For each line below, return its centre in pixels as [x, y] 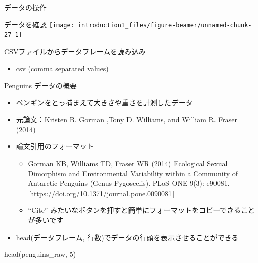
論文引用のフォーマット [55, 146]
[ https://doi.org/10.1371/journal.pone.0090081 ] [101, 193]
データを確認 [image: [39, 24]
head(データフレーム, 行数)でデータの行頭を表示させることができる [127, 237]
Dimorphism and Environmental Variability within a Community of [133, 173]
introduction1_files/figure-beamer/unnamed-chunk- [165, 25]
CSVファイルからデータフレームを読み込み [75, 51]
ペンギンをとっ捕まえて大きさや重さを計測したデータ [104, 102]
